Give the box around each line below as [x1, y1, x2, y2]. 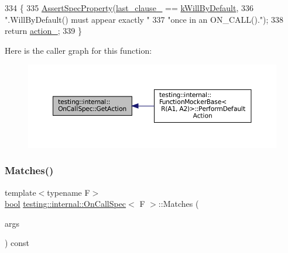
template [5, 186, 36, 198]
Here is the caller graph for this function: [5, 44, 152, 56]
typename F [47, 186, 90, 198]
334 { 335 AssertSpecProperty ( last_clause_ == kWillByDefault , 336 [5, 2, 253, 13]
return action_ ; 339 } [5, 25, 82, 37]
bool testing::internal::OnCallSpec [5, 197, 126, 210]
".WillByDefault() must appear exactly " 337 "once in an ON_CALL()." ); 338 [5, 13, 284, 25]
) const [5, 237, 30, 249]
